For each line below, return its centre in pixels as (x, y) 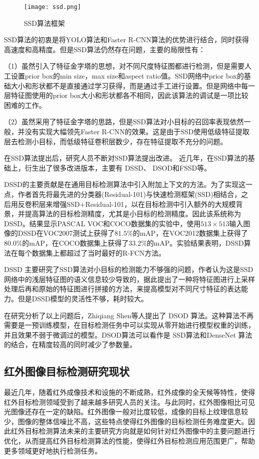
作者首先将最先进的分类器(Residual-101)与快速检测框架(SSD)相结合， (129, 194)
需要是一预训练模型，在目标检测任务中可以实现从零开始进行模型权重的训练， (129, 325)
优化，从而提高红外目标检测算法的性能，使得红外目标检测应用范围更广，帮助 (129, 441)
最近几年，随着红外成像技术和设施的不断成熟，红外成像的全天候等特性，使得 (129, 392)
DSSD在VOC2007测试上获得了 (66, 233)
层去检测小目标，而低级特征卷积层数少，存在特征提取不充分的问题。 (116, 141)
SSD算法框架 (45, 23)
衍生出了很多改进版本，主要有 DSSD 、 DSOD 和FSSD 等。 (118, 167)
